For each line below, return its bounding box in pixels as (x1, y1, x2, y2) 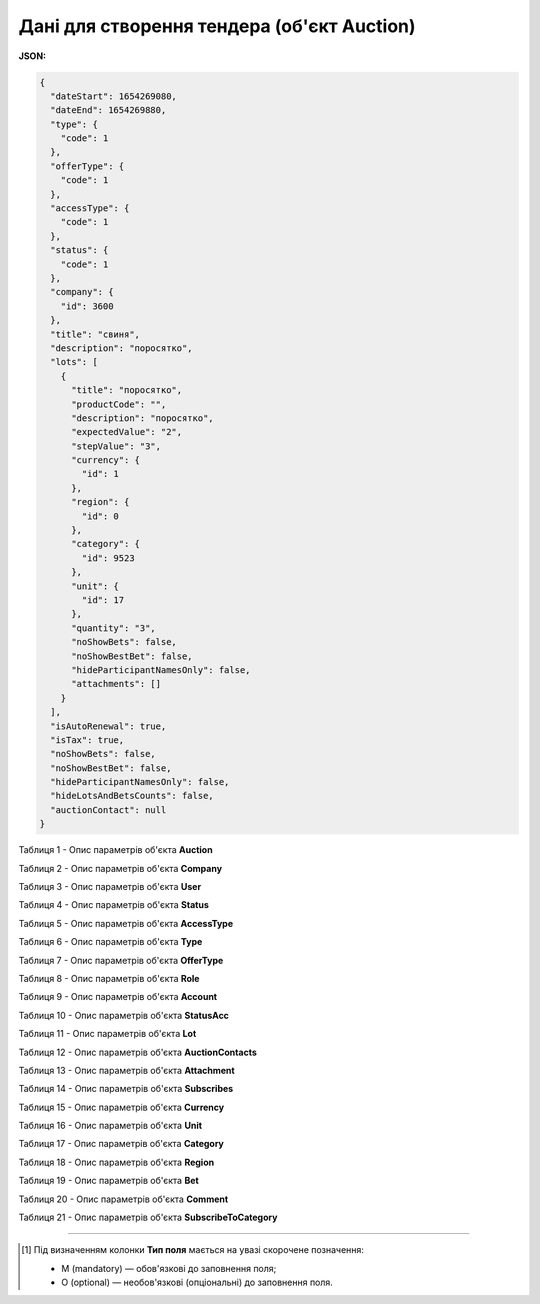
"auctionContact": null (50, 804, 167, 815)
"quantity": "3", (71, 622, 157, 634)
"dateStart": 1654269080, (50, 90, 177, 102)
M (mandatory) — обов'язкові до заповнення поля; (61, 1262, 277, 1274)
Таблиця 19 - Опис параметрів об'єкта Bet (18, 1175, 199, 1187)
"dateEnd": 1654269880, (50, 105, 167, 116)
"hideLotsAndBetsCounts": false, (50, 790, 214, 802)
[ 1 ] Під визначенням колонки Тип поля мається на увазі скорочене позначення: (21, 1244, 365, 1256)
